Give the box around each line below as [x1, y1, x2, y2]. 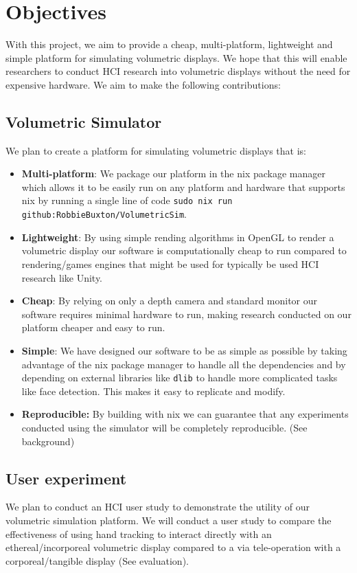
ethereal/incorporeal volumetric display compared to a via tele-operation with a [5, 540, 341, 554]
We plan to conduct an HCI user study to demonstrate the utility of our [5, 499, 310, 514]
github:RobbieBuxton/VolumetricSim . [21, 207, 187, 221]
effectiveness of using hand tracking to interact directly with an [5, 526, 272, 541]
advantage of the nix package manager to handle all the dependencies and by [21, 357, 346, 371]
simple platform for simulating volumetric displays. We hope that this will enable [5, 50, 347, 65]
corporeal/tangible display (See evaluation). [5, 553, 189, 568]
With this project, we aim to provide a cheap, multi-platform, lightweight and [5, 37, 333, 52]
